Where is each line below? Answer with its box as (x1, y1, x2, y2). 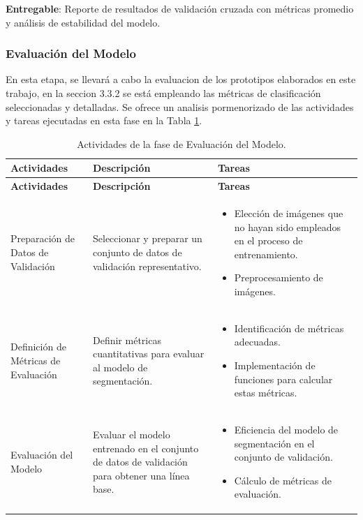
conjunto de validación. (234, 450, 333, 464)
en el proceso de (234, 233, 303, 248)
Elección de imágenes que (234, 206, 343, 221)
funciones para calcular (234, 371, 333, 386)
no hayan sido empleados (234, 219, 341, 234)
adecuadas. (234, 334, 281, 349)
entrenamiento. (234, 246, 298, 261)
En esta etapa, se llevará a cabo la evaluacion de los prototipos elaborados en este (6, 72, 356, 87)
